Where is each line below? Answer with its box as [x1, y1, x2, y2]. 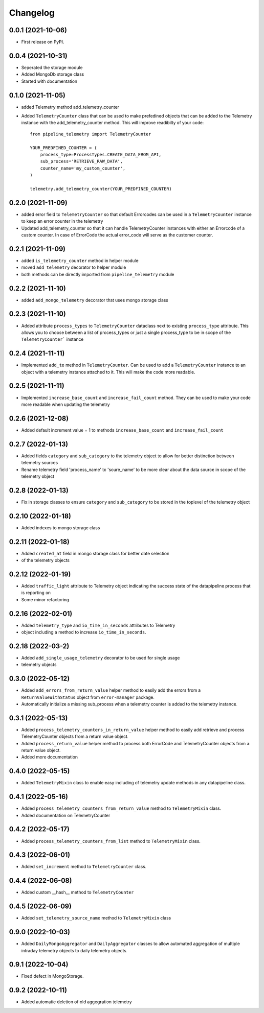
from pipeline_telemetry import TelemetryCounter [30, 131, 152, 137]
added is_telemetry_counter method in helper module [21, 258, 139, 263]
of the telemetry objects [21, 557, 70, 563]
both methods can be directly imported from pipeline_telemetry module [21, 271, 175, 277]
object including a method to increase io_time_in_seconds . [21, 629, 146, 635]
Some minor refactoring [21, 596, 69, 602]
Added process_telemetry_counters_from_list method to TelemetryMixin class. [21, 838, 200, 844]
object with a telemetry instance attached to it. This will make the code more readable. [21, 369, 196, 375]
